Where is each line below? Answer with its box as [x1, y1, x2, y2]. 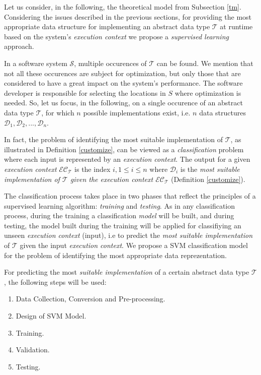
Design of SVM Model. [16, 310, 86, 321]
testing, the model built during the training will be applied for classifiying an [4, 220, 241, 230]
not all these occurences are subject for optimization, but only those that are [4, 68, 241, 78]
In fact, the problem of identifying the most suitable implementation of [4, 134, 223, 145]
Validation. [16, 344, 50, 355]
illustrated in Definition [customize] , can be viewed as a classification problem [4, 144, 244, 154]
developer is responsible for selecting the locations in [4, 87, 166, 98]
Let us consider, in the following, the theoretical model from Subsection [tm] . [4, 2, 241, 12]
